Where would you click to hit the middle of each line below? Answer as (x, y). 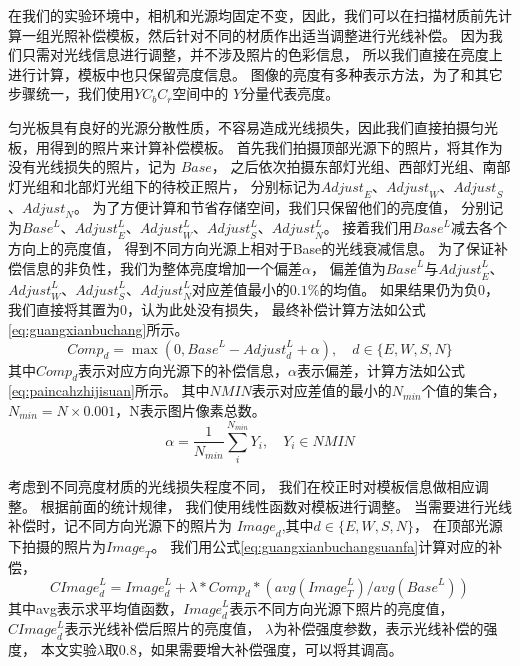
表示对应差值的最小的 (321, 390)
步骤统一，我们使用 (71, 93)
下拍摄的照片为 (57, 546)
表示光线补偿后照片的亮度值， (162, 628)
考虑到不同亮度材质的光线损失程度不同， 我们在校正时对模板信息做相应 (241, 486)
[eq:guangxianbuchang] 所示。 (98, 328)
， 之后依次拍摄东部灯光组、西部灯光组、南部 (361, 166)
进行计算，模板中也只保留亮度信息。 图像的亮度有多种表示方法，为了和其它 (255, 73)
